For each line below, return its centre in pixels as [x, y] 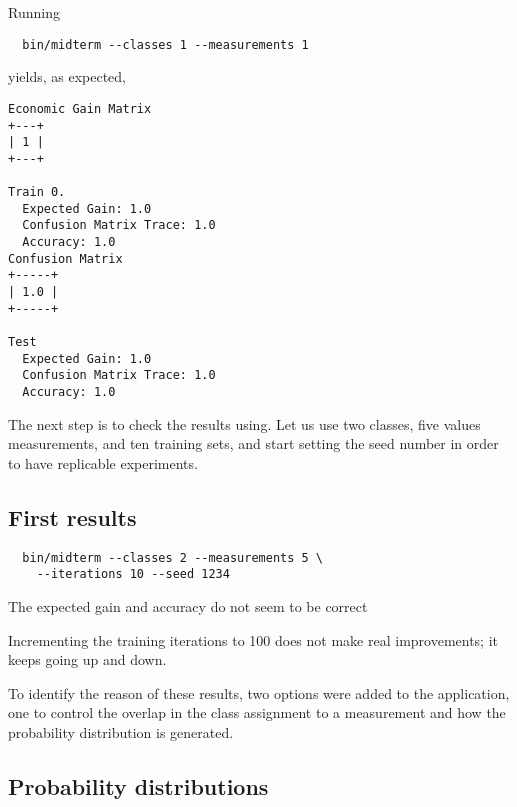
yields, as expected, [67, 76]
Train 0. [37, 192]
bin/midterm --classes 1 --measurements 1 [165, 44]
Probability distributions [138, 785]
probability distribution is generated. [121, 731]
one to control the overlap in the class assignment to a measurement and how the [257, 712]
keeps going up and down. [87, 659]
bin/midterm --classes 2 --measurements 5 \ [172, 557]
